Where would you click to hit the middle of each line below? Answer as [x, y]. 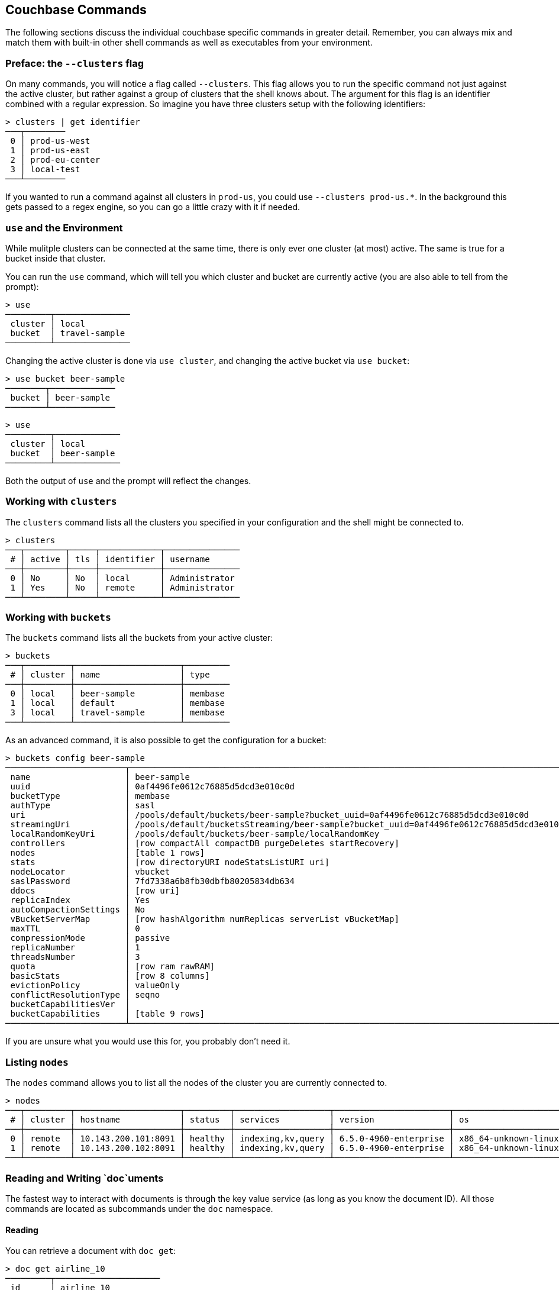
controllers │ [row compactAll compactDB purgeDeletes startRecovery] [205, 844]
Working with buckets [58, 617]
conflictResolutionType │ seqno [85, 995]
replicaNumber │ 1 [75, 948]
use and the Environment [64, 228]
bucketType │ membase [90, 796]
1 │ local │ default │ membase [117, 703]
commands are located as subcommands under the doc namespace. [139, 1208]
